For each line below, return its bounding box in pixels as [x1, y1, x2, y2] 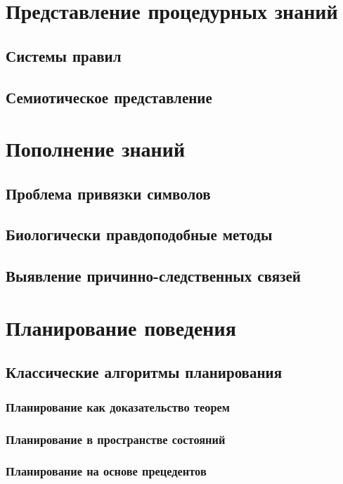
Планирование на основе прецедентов [6, 462, 207, 480]
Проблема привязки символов [6, 182, 211, 204]
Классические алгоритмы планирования [6, 361, 283, 383]
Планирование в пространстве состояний [6, 430, 226, 447]
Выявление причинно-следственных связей [6, 265, 301, 287]
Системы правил [6, 44, 122, 66]
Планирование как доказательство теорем [6, 398, 230, 415]
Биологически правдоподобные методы [6, 223, 273, 245]
